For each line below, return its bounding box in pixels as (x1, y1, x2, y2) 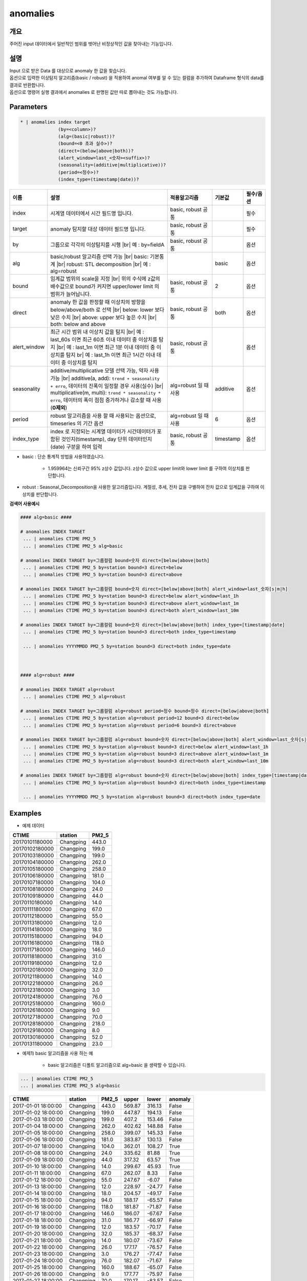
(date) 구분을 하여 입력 (50, 443, 102, 450)
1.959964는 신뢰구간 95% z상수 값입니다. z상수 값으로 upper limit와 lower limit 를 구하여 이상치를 (48, 465, 245, 471)
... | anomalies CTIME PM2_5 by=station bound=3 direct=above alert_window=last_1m (23, 600, 239, 606)
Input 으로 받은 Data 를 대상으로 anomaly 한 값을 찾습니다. (9, 67, 127, 74)
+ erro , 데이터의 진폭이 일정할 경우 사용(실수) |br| (50, 382, 164, 389)
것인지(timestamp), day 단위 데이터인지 (61, 436, 152, 443)
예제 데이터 (22, 822, 45, 829)
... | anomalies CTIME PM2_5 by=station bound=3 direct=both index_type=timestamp (23, 629, 236, 635)
